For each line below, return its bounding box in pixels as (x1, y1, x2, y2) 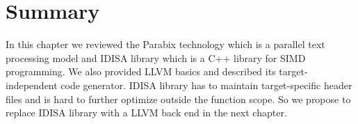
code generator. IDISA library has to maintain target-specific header (60, 77, 352, 92)
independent (6, 77, 58, 92)
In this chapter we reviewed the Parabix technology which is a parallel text (6, 37, 325, 52)
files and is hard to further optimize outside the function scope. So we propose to (6, 91, 351, 106)
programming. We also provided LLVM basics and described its (6, 64, 276, 79)
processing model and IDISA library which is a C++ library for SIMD (6, 50, 306, 65)
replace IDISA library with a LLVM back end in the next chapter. (6, 105, 287, 120)
